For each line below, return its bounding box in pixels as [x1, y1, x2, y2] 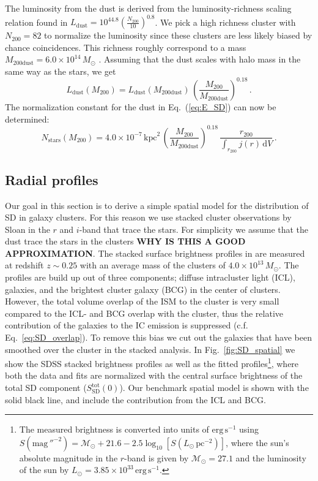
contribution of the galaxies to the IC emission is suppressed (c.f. [5, 319, 248, 331]
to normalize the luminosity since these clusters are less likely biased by [44, 29, 312, 42]
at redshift [5, 259, 44, 271]
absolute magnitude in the [19, 451, 118, 464]
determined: [5, 112, 50, 125]
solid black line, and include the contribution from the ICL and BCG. [5, 393, 266, 406]
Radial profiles [5, 170, 98, 189]
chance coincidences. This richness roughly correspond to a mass [5, 40, 246, 53]
